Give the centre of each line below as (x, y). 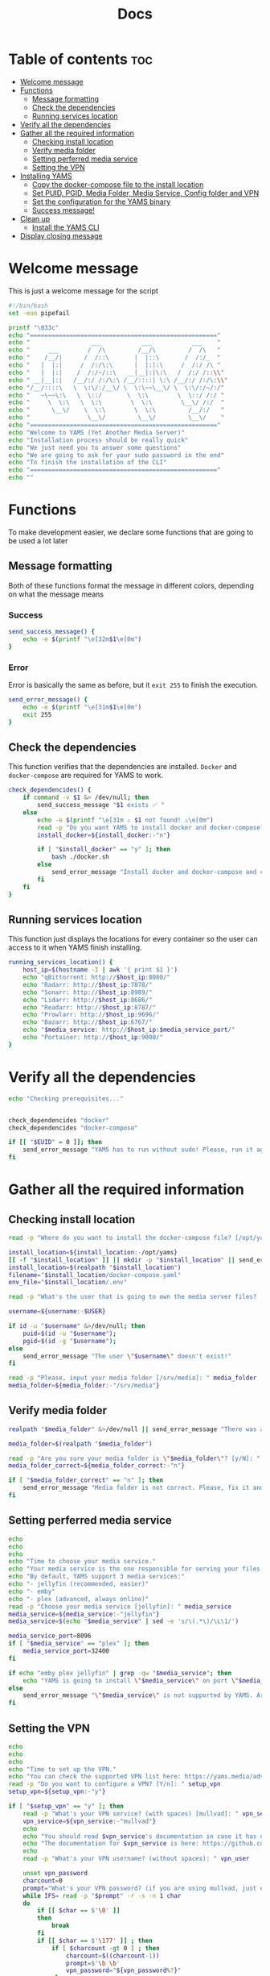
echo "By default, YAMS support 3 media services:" (96, 1577)
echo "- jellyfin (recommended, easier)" (79, 1584)
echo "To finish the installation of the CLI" (88, 463)
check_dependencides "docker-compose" (73, 1128)
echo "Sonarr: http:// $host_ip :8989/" (88, 992)
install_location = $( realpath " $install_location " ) (95, 1267)
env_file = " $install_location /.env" (68, 1283)
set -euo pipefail (39, 313)
